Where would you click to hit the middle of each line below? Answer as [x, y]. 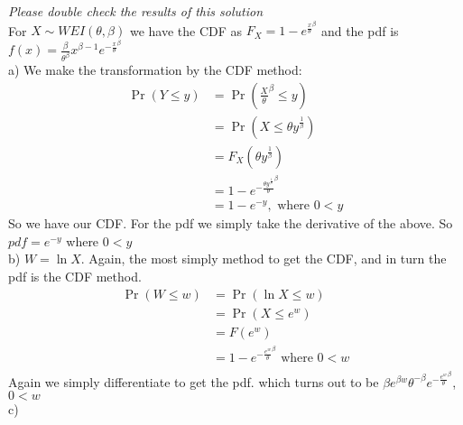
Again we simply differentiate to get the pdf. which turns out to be [194, 381]
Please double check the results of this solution [136, 11]
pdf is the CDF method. [75, 277]
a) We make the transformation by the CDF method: [155, 70]
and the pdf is [360, 30]
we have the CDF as [186, 30]
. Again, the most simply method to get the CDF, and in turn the [264, 259]
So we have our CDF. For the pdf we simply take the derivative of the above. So [231, 223]
